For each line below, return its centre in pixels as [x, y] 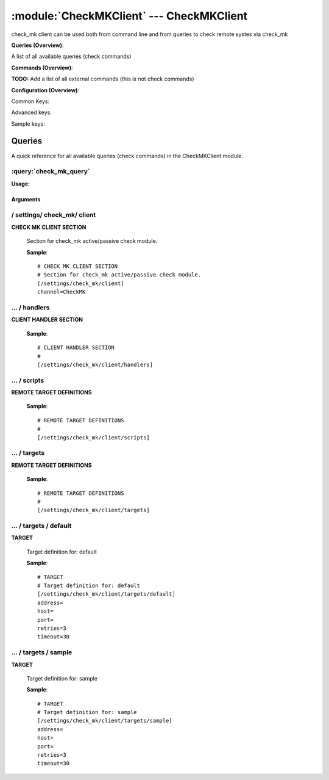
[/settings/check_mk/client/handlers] [95, 364]
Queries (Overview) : [37, 45]
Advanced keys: [31, 112]
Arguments [26, 199]
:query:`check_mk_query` [51, 172]
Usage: [21, 184]
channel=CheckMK [62, 292]
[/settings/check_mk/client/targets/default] [107, 594]
